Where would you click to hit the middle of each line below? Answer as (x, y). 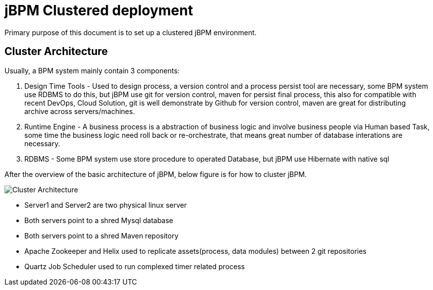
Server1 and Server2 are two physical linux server (106, 205)
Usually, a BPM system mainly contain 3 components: (92, 70)
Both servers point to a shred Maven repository (102, 235)
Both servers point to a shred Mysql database (99, 220)
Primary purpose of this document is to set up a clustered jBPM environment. (131, 32)
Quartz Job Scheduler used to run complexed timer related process (135, 266)
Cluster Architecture (56, 52)
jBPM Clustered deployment (99, 10)
